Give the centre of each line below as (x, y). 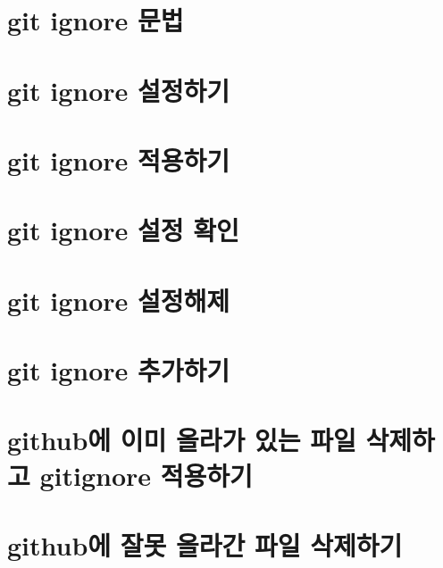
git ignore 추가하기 (119, 370)
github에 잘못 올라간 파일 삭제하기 (205, 545)
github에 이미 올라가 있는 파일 (182, 440)
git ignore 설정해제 (119, 300)
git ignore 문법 (96, 20)
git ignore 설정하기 (119, 90)
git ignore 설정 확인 (123, 230)
